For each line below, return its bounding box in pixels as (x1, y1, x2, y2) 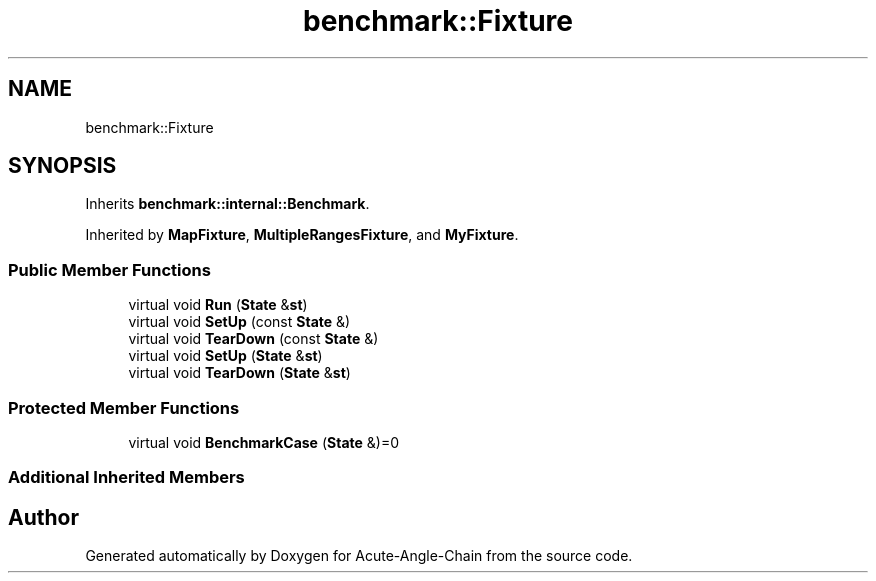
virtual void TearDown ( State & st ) (128, 364, 351, 382)
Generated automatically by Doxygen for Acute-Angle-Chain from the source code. (85, 547, 633, 565)
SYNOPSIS (8, 153, 117, 179)
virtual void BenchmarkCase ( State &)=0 (128, 433, 399, 451)
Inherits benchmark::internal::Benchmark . (85, 195, 370, 213)
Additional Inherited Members (8, 467, 245, 488)
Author (8, 504, 79, 530)
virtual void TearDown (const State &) (128, 330, 379, 348)
